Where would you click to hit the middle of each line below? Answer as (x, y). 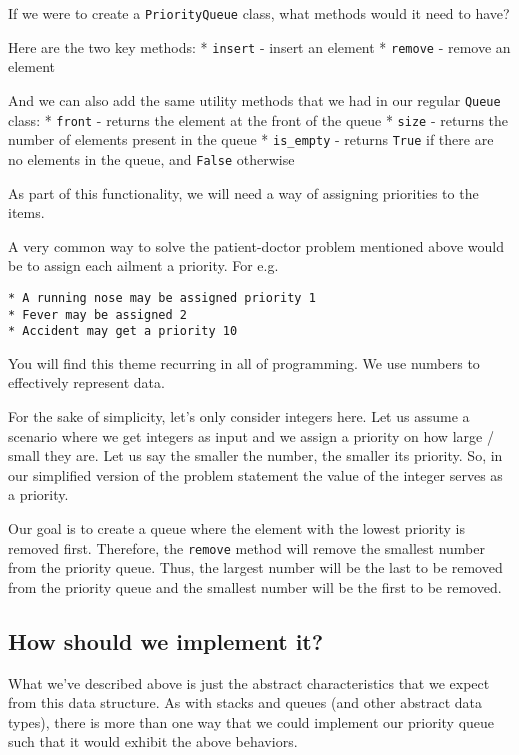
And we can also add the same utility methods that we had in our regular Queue (254, 99)
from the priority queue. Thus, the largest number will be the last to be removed (255, 567)
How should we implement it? (166, 640)
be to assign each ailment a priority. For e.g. (143, 265)
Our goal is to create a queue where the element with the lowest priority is (236, 528)
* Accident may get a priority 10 (123, 331)
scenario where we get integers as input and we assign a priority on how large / (251, 435)
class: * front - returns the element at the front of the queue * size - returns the (258, 119)
